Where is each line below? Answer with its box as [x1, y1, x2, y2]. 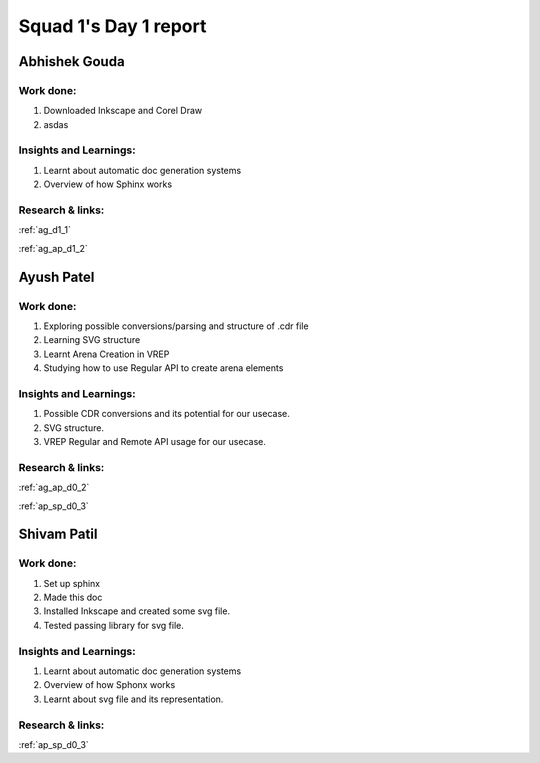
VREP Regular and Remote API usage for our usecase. [43, 436, 267, 448]
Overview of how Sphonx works [43, 679, 176, 691]
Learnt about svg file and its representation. [43, 693, 224, 705]
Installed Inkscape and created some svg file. [43, 605, 230, 617]
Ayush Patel [18, 268, 95, 285]
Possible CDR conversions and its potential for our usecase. [43, 408, 290, 420]
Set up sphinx [43, 577, 100, 589]
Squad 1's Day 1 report [18, 15, 207, 37]
